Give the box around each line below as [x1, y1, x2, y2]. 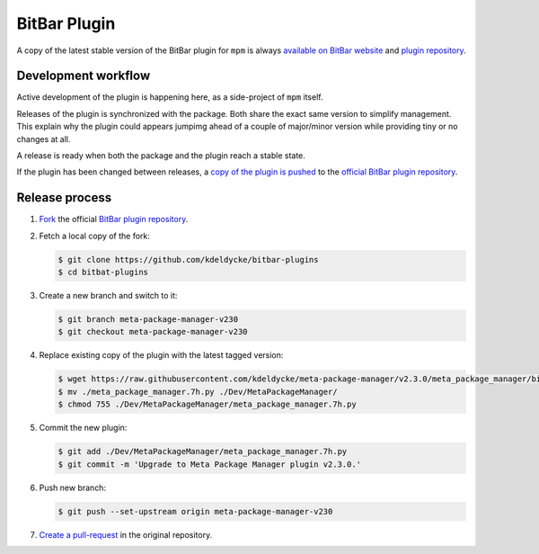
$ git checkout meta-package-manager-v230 [57, 326, 248, 337]
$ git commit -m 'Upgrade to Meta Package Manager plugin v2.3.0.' [57, 459, 362, 469]
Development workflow [16, 68, 151, 84]
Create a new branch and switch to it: [39, 290, 178, 301]
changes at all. [16, 133, 71, 144]
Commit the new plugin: [39, 423, 128, 433]
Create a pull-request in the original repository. [39, 529, 213, 540]
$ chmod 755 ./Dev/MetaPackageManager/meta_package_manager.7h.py [57, 399, 357, 409]
